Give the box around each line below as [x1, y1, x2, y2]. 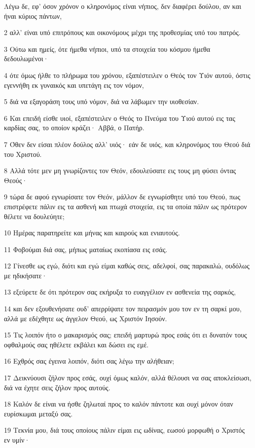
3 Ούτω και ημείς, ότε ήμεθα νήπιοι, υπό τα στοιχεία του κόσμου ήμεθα [4, 43, 211, 54]
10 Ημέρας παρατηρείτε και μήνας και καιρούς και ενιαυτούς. [4, 227, 180, 238]
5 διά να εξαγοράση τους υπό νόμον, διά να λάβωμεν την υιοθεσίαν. [4, 96, 199, 107]
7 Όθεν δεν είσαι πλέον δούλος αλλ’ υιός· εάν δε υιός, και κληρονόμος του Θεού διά [4, 139, 251, 149]
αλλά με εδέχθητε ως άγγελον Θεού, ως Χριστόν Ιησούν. [4, 313, 167, 323]
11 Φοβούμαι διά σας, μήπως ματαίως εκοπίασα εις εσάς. [4, 244, 168, 254]
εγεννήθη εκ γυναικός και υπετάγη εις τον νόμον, [4, 79, 144, 90]
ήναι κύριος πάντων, [4, 10, 62, 21]
